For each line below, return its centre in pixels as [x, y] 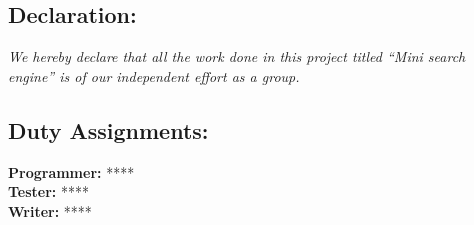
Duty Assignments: [108, 129]
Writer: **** [50, 210]
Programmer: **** [71, 171]
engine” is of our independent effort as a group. [154, 75]
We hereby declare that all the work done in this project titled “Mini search [237, 56]
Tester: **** [48, 191]
